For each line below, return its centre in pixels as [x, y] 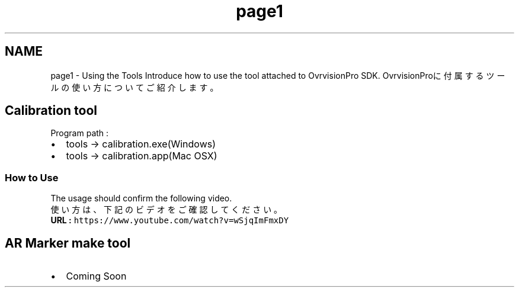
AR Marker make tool [68, 243]
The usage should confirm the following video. [141, 198]
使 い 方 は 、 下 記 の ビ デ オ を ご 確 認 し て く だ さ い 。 [166, 210]
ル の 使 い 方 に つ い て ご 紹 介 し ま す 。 [134, 87]
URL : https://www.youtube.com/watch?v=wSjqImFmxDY [170, 220]
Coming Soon [96, 276]
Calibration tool [51, 111]
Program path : [80, 133]
